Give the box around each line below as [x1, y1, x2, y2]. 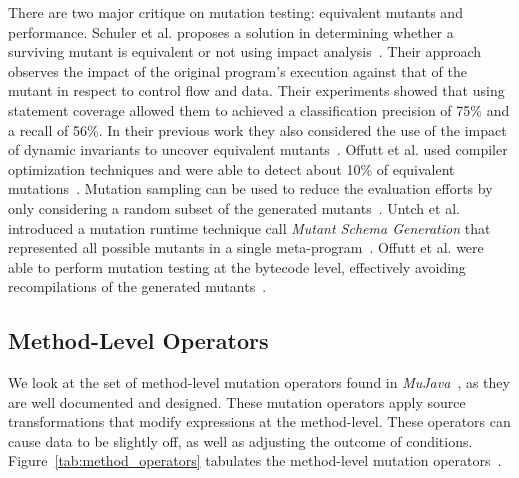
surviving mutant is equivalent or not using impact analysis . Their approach [8, 41, 482, 62]
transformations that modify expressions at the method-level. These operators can [8, 411, 511, 432]
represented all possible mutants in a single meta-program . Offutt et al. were [8, 237, 484, 258]
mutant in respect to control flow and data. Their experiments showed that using [8, 80, 505, 101]
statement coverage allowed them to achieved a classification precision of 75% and [8, 99, 510, 120]
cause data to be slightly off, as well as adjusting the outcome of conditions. [8, 430, 473, 451]
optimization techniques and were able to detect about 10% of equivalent [8, 158, 455, 179]
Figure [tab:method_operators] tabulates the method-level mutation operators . [8, 450, 502, 471]
